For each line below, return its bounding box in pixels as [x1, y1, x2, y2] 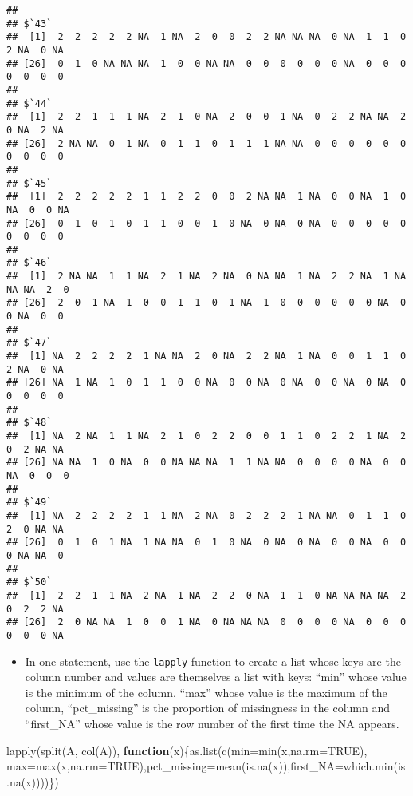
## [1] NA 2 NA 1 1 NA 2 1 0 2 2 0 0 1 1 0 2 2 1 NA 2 [6, 430, 407, 442]
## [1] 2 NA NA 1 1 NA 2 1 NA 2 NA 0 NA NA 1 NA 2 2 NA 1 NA [6, 271, 407, 283]
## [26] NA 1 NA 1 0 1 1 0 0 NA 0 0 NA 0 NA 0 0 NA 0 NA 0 [6, 377, 407, 389]
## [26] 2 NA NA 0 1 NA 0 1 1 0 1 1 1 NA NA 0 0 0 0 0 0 [6, 137, 407, 149]
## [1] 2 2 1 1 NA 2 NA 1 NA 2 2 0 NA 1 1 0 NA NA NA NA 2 [6, 589, 407, 601]
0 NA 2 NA [6, 124, 64, 136]
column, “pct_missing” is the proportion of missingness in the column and [25, 699, 390, 716]
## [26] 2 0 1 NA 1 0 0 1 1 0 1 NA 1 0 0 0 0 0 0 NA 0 [6, 297, 407, 309]
